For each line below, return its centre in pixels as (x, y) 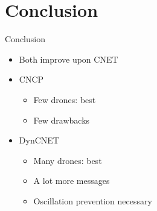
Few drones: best (65, 99)
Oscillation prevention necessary (93, 200)
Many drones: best (68, 160)
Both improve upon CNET (69, 59)
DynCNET (39, 140)
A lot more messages (72, 181)
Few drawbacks (62, 120)
